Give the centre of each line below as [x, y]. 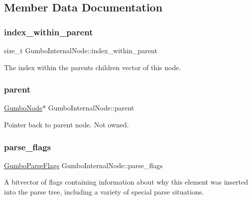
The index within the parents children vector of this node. [93, 67]
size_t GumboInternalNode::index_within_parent [81, 50]
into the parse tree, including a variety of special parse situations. [104, 192]
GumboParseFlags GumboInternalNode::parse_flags [83, 165]
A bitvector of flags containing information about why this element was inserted [126, 182]
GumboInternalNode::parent [91, 108]
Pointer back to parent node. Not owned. [66, 124]
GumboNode [23, 108]
